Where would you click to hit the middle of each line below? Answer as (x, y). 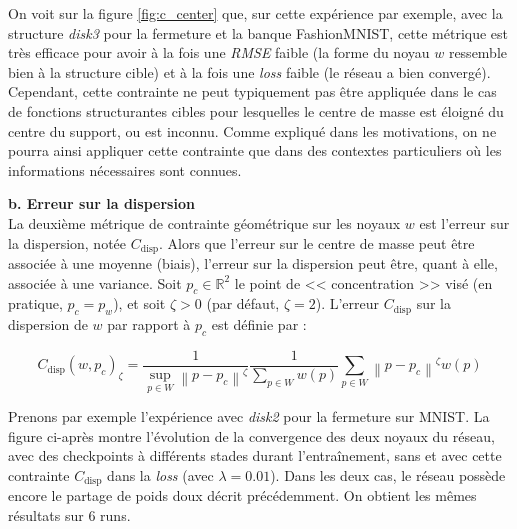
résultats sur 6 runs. (69, 515)
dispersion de (48, 324)
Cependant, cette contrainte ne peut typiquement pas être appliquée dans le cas (252, 91)
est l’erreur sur (464, 222)
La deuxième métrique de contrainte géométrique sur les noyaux (204, 222)
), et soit (139, 303)
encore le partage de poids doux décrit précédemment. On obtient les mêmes (242, 495)
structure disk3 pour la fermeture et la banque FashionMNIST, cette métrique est (258, 32)
